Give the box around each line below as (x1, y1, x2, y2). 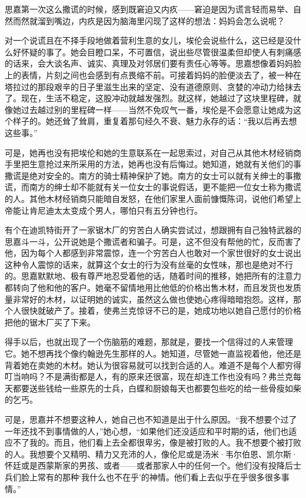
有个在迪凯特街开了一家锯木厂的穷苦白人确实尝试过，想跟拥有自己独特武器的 (5, 224, 301, 236)
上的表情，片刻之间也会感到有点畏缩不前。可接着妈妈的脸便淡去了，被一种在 (5, 68, 301, 81)
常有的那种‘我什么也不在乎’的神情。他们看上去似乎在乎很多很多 (37, 470, 281, 483)
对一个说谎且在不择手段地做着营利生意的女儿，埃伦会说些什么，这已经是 (5, 34, 285, 47)
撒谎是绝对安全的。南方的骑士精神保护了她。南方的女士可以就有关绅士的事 (5, 169, 293, 181)
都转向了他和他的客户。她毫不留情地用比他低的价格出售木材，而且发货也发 (5, 281, 293, 294)
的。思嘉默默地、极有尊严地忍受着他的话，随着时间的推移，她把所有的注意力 (5, 270, 301, 282)
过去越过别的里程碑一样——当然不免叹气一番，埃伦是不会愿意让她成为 (21, 103, 293, 115)
